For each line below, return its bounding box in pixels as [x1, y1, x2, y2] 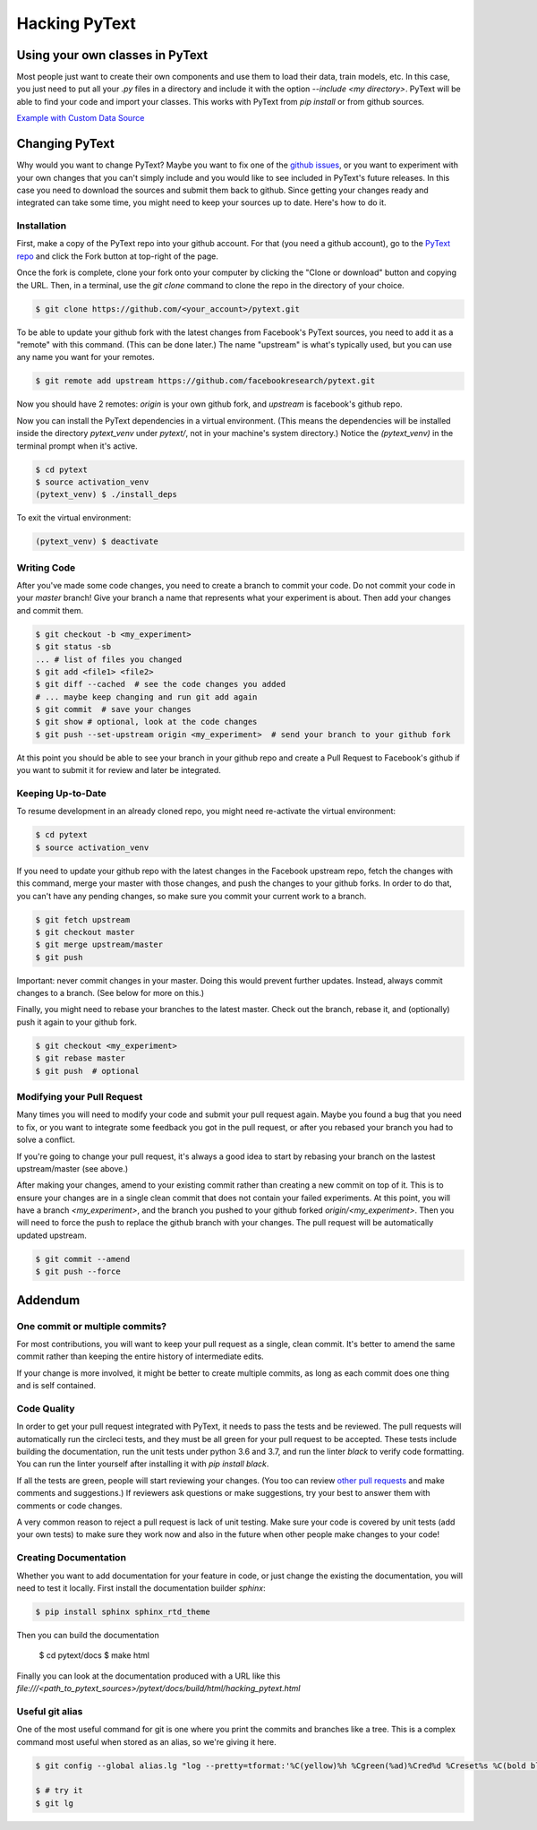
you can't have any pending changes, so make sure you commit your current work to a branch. [16, 890, 367, 901]
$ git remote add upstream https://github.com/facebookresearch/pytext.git [35, 376, 376, 386]
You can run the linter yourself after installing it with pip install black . [16, 1458, 269, 1469]
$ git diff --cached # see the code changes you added [35, 679, 286, 690]
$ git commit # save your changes [35, 704, 192, 715]
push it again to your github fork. [16, 1017, 138, 1027]
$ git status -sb [35, 641, 112, 652]
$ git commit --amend [35, 1254, 131, 1264]
